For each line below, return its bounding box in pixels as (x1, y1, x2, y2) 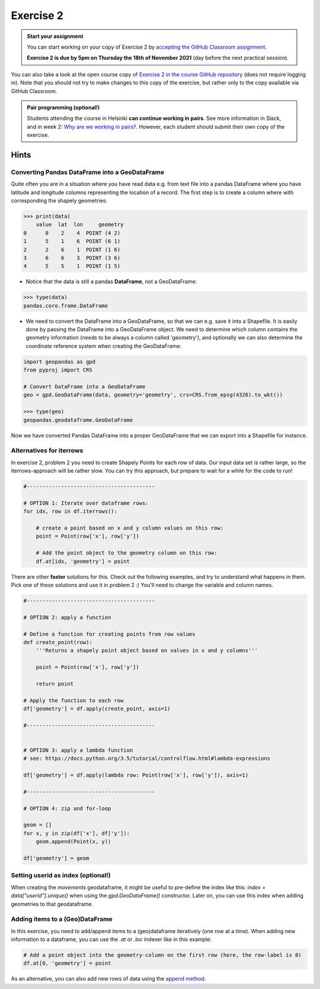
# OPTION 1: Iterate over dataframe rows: (23, 499, 149, 506)
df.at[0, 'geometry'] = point (23, 960, 111, 967)
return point (36, 680, 74, 687)
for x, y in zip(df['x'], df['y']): (23, 830, 130, 836)
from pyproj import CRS (23, 367, 93, 373)
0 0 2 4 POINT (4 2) (23, 229, 121, 236)
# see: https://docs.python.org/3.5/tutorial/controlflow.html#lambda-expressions (23, 755, 271, 762)
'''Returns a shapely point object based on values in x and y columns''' (36, 647, 258, 654)
